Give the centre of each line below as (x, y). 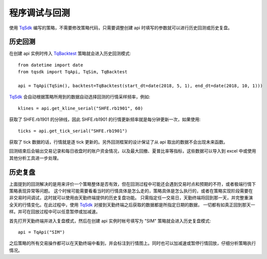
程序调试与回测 (40, 13)
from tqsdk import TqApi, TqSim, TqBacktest (73, 72)
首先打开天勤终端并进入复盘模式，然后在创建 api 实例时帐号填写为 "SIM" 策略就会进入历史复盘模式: (110, 221)
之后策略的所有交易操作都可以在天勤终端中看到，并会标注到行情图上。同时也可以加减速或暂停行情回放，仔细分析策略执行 (133, 243)
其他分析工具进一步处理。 (35, 158)
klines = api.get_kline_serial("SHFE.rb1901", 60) (81, 108)
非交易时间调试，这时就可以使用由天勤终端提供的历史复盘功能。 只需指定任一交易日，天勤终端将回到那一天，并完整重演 (131, 198)
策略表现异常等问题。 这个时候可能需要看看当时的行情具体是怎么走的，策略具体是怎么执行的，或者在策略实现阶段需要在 (131, 191)
